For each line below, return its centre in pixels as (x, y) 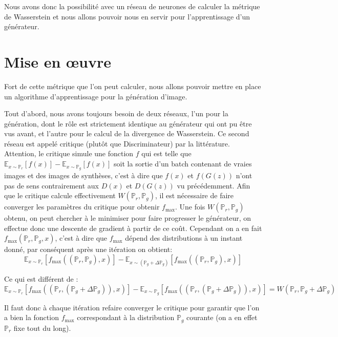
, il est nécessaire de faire (194, 195)
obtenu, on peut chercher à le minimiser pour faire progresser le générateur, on (128, 218)
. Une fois (190, 207)
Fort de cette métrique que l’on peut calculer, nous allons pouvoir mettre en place (133, 86)
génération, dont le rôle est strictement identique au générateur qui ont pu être (128, 123)
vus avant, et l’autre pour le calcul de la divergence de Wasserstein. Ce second (127, 133)
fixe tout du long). (42, 328)
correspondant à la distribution (126, 317)
